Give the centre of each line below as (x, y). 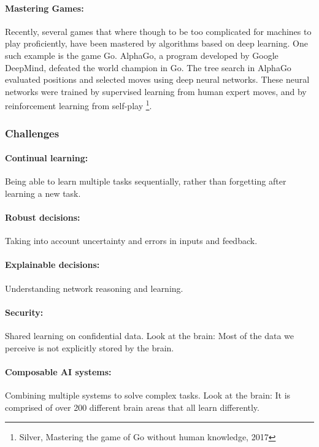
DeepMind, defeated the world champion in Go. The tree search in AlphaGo (148, 67)
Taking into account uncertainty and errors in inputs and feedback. (131, 241)
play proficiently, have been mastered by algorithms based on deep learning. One (156, 43)
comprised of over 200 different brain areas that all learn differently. (132, 407)
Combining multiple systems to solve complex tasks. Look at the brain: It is (148, 395)
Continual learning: (47, 158)
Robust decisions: (43, 217)
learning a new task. (43, 193)
